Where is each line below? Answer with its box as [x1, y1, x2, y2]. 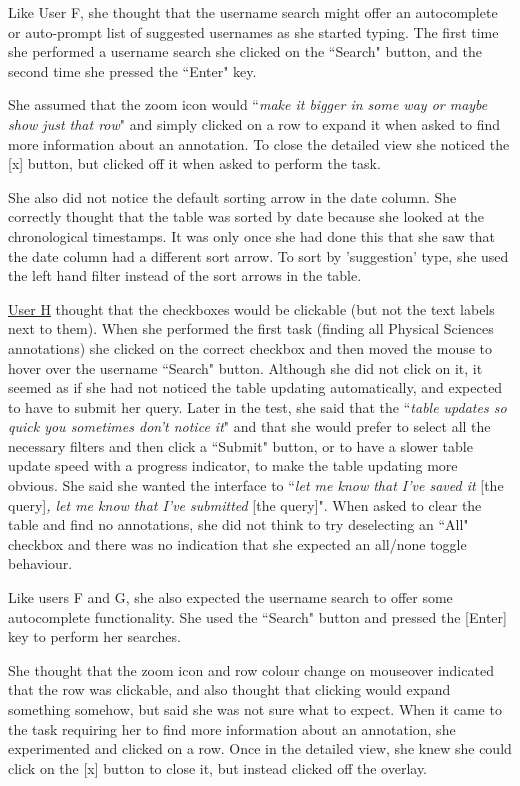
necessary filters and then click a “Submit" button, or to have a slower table [8, 435, 473, 456]
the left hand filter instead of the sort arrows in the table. [8, 265, 362, 286]
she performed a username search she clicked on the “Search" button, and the [8, 41, 482, 62]
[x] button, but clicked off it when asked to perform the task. [8, 153, 381, 174]
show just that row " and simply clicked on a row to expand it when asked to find [8, 113, 501, 134]
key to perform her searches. [8, 626, 181, 647]
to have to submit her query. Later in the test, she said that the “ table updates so [8, 396, 507, 417]
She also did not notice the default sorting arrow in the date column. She [8, 186, 457, 207]
